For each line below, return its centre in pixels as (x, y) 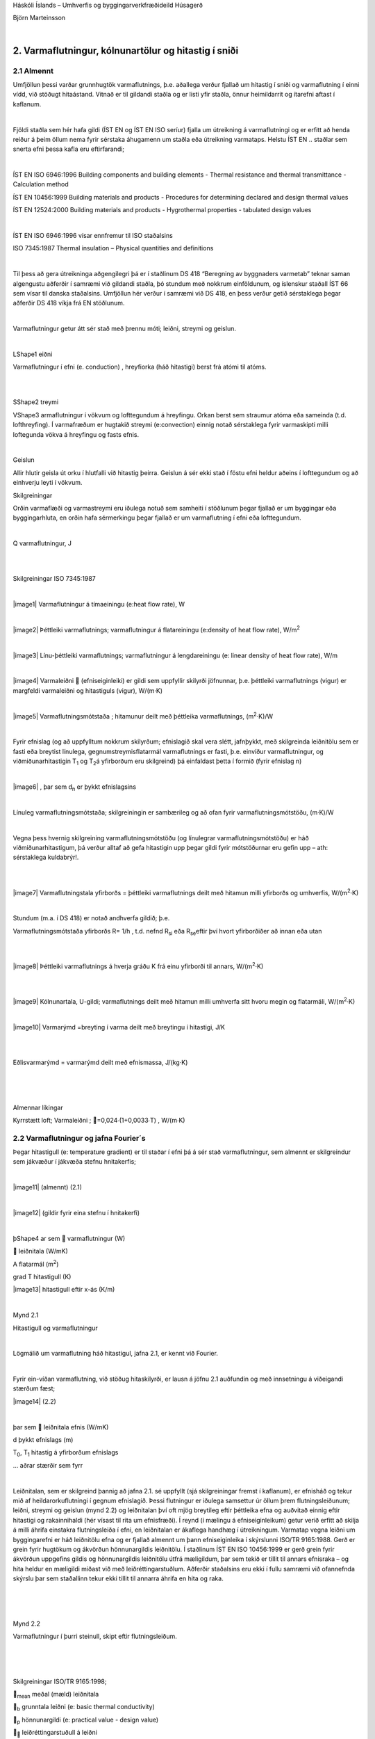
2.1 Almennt (33, 71)
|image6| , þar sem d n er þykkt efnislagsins (75, 787)
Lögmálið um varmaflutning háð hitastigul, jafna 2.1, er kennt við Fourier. (116, 1354)
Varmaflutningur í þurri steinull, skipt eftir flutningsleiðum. (95, 1636)
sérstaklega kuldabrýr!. (46, 857)
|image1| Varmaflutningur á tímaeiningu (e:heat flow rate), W (99, 604)
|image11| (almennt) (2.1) (48, 1187)
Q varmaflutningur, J (42, 543)
